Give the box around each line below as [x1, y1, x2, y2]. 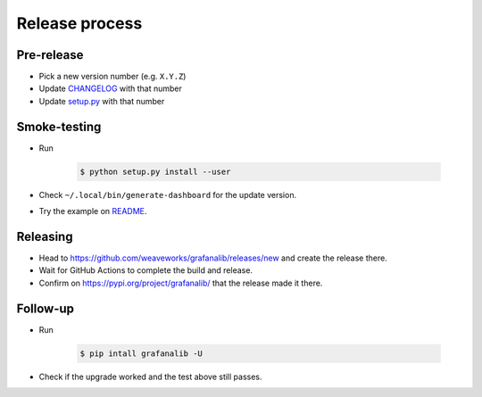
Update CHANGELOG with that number [38, 83, 182, 94]
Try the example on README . [38, 206, 147, 217]
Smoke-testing [16, 119, 102, 134]
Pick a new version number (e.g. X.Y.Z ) [38, 71, 187, 82]
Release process [16, 13, 143, 33]
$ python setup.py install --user [79, 166, 231, 177]
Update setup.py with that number [38, 95, 165, 106]
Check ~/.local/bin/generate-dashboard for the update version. [38, 189, 297, 200]
